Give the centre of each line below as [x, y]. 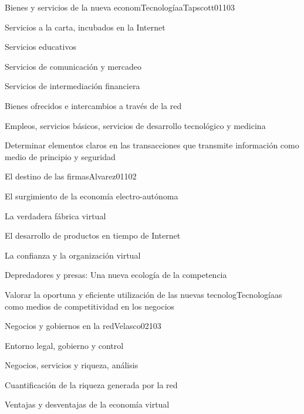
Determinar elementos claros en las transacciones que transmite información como [152, 145]
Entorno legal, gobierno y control [64, 345]
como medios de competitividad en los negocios [90, 306]
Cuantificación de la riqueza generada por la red [91, 384]
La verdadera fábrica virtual [55, 216]
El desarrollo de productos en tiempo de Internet [93, 235]
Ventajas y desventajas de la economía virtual [87, 404]
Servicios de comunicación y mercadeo [73, 66]
